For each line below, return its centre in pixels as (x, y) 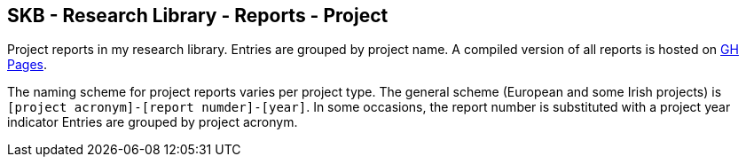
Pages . (27, 65)
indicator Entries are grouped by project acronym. (153, 122)
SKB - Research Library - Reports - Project (198, 16)
